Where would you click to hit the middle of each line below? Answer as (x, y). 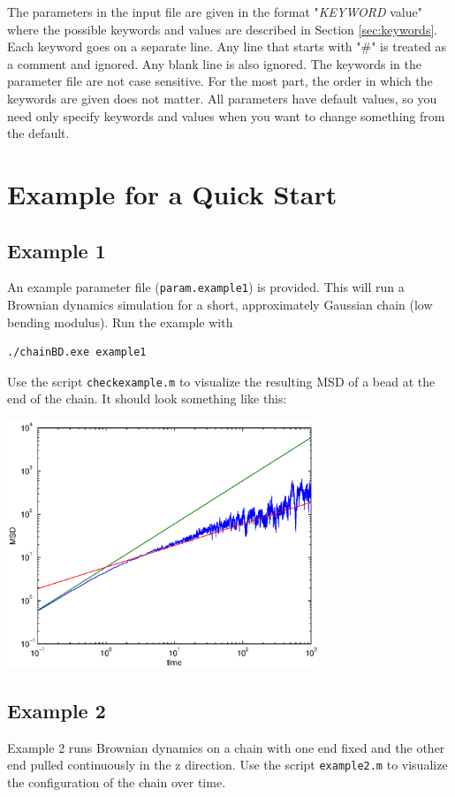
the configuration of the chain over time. (117, 782)
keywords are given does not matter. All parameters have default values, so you (222, 98)
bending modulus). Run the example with (120, 322)
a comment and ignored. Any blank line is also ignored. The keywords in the (214, 63)
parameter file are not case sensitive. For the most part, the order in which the (220, 81)
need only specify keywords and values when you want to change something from (226, 115)
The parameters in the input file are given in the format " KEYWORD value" (215, 11)
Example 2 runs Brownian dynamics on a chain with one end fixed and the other (226, 747)
